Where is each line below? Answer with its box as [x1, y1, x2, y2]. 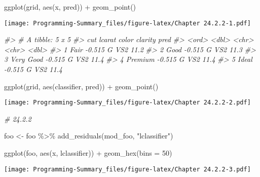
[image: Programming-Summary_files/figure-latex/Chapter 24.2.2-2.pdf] [4, 99, 251, 107]
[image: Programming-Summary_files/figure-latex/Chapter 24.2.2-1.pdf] [4, 19, 251, 27]
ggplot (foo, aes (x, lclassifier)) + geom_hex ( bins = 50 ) [4, 148, 172, 158]
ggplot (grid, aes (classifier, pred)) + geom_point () [4, 81, 159, 91]
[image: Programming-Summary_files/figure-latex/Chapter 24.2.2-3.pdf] [4, 165, 251, 173]
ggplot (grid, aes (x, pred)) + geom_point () [4, 2, 136, 12]
